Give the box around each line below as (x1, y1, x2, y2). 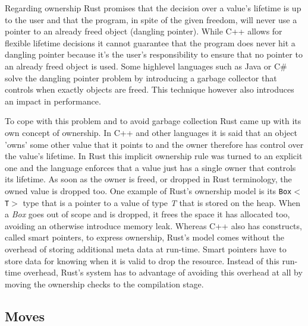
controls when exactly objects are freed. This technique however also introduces (5, 83, 294, 96)
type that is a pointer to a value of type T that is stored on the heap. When (23, 196, 300, 208)
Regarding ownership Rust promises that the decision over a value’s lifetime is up (5, 2, 301, 14)
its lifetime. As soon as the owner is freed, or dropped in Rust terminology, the (5, 173, 292, 185)
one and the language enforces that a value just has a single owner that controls (5, 161, 296, 173)
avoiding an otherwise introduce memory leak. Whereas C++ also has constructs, (5, 219, 302, 232)
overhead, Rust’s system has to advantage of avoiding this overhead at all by (23, 266, 303, 278)
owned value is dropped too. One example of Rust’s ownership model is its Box (5, 184, 292, 197)
